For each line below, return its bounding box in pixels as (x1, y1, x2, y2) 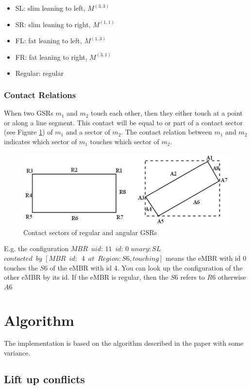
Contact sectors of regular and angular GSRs (23, 227, 157, 237)
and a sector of (66, 127, 110, 137)
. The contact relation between (121, 127, 212, 137)
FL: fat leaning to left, (15, 35, 82, 46)
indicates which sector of (4, 136, 77, 146)
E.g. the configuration (4, 243, 69, 254)
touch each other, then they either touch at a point (91, 108, 243, 118)
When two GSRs (4, 108, 53, 118)
